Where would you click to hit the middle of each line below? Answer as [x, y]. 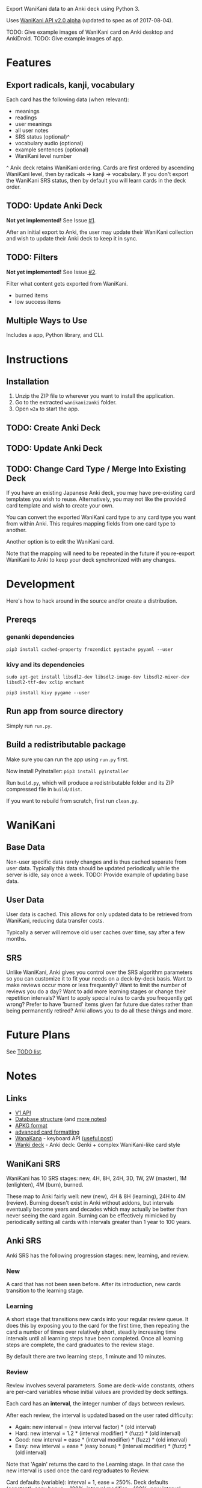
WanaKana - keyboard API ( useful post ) [64, 1138]
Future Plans [38, 1035]
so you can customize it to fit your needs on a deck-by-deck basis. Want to [99, 979]
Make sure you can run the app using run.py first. [68, 759]
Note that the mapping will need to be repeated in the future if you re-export [101, 553]
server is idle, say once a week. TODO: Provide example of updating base [97, 874]
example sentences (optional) [52, 149]
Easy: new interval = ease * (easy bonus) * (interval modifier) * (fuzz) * [103, 1446]
